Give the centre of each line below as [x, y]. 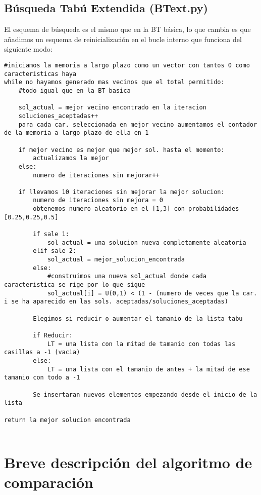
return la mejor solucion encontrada [67, 420]
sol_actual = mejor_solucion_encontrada [116, 260]
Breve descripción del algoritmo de [128, 462]
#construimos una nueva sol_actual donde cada [127, 276]
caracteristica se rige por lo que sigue [75, 285]
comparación [49, 482]
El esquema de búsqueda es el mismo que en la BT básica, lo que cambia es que [127, 29]
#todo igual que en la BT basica [74, 90]
